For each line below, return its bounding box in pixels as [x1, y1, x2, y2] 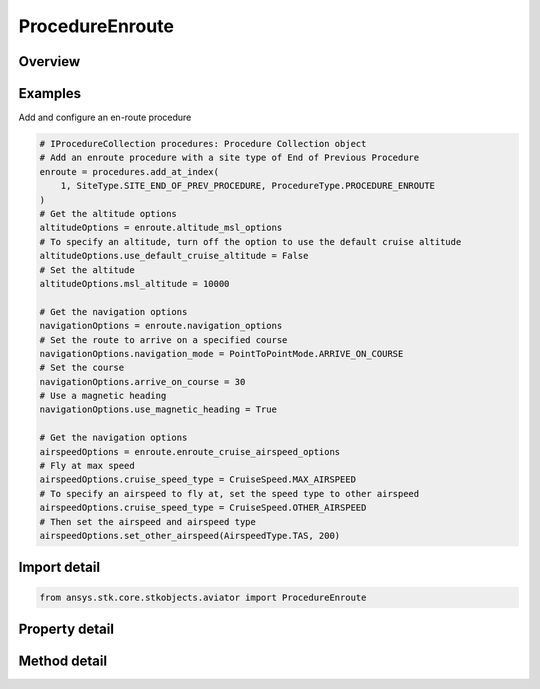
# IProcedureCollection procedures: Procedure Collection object [39, 138, 367, 150]
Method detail [18, 653, 108, 670]
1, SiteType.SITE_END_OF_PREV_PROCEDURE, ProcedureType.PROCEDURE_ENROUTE [60, 180, 435, 192]
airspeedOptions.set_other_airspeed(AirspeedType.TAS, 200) [39, 530, 341, 541]
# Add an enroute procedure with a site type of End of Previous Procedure [39, 152, 420, 164]
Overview [18, 53, 81, 70]
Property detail [18, 621, 115, 637]
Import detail [18, 559, 100, 576]
